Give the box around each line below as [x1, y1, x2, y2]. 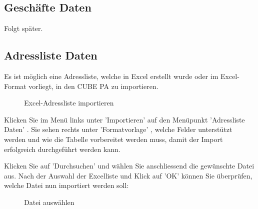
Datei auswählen [24, 196, 74, 207]
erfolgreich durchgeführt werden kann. [4, 143, 120, 154]
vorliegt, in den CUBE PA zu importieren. [28, 80, 158, 91]
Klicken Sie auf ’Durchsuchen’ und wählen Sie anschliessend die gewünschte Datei [4, 160, 254, 171]
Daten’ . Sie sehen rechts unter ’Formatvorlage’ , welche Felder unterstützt [4, 124, 232, 134]
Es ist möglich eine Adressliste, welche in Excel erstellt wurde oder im [4, 71, 218, 81]
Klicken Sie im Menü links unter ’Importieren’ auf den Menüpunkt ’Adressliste [4, 114, 245, 124]
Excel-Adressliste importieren [24, 97, 114, 108]
